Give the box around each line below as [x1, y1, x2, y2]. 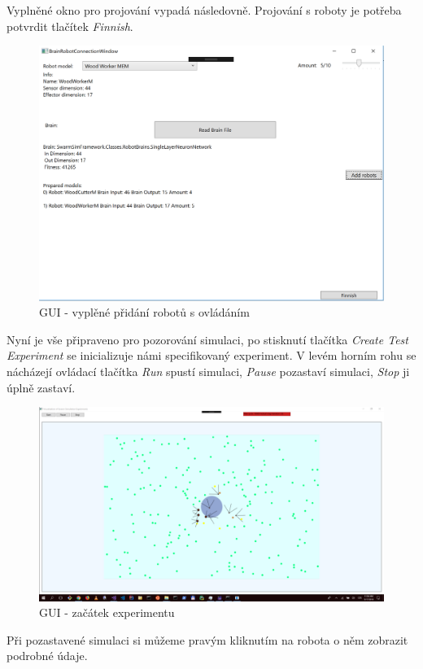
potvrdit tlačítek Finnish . [7, 17, 133, 34]
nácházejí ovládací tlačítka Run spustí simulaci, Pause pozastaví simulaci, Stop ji [7, 363, 410, 379]
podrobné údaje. [7, 647, 88, 664]
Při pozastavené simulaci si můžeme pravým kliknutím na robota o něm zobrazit [7, 631, 408, 648]
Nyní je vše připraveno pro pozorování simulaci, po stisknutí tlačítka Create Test [7, 330, 408, 348]
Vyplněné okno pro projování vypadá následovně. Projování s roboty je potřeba [7, 2, 402, 18]
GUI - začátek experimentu [39, 604, 175, 621]
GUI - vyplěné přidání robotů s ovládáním [39, 304, 250, 321]
